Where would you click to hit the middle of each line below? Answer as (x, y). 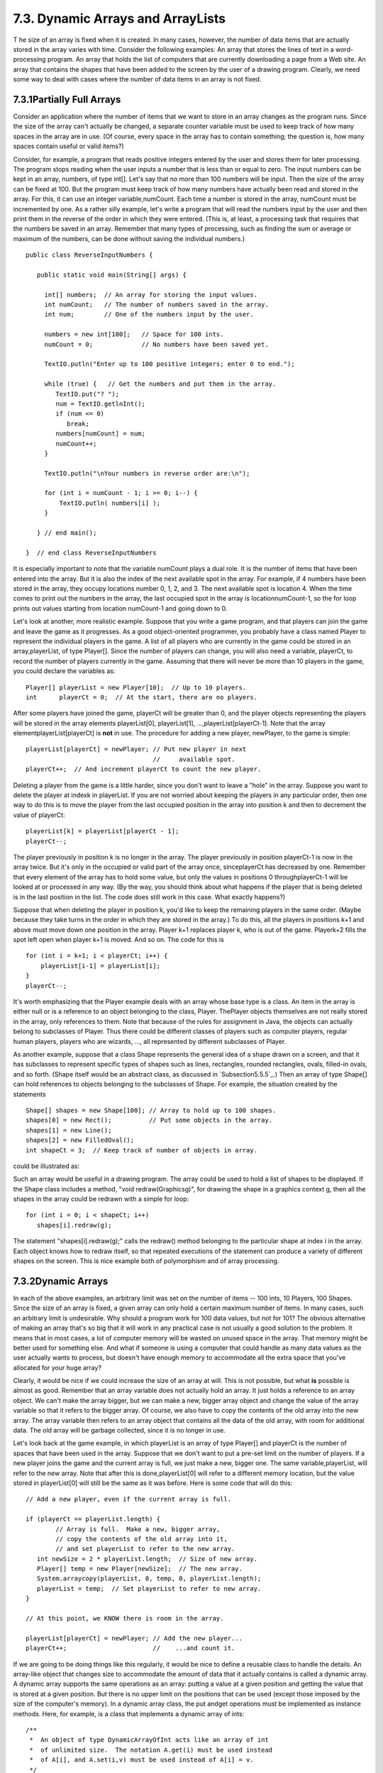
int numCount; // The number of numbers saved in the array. (156, 305)
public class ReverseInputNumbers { (89, 255)
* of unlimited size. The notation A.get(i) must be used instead (151, 1750)
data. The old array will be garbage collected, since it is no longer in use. (120, 1430)
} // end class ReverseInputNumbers (91, 552)
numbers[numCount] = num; (100, 434)
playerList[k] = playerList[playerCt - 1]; (102, 831)
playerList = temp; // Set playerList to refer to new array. (149, 1588)
